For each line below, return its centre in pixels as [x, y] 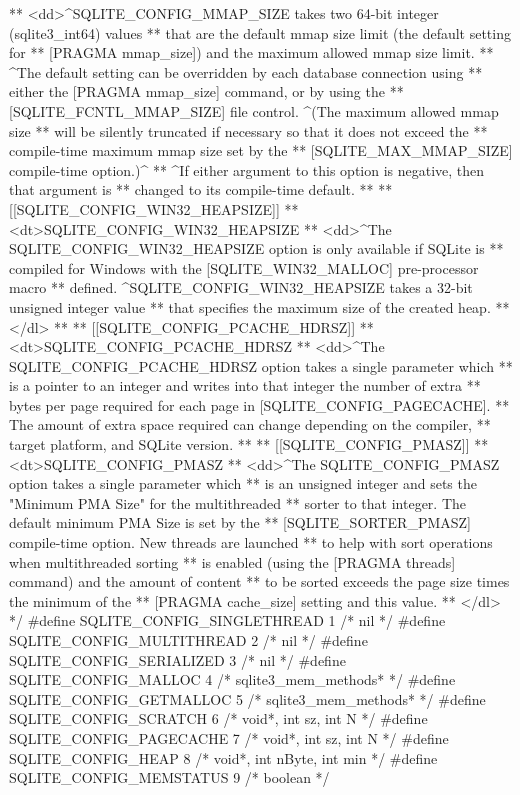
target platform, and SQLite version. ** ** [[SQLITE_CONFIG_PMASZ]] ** [249, 444]
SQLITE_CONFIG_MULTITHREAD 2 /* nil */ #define [188, 640]
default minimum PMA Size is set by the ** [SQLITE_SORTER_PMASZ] [240, 522]
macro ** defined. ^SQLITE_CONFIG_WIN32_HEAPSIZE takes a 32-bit [241, 287]
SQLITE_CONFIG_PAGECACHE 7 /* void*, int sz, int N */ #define [229, 737]
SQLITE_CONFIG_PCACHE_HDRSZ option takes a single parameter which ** [261, 365]
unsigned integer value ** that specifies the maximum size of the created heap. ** [259, 306]
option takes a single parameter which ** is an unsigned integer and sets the [243, 483]
